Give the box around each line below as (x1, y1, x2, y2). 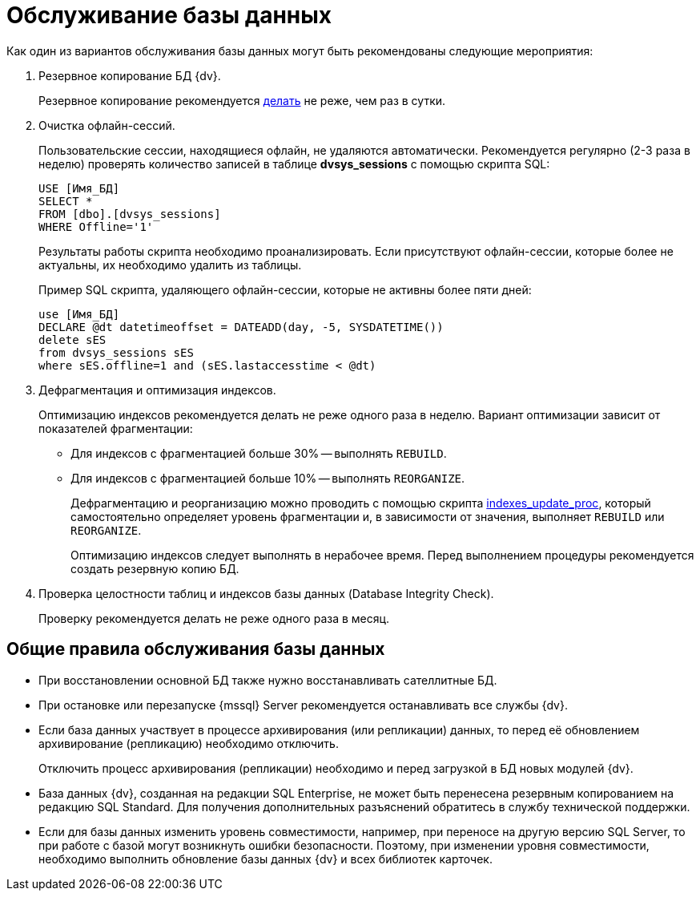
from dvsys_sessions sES (38, 345, 194, 359)
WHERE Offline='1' (38, 220, 154, 233)
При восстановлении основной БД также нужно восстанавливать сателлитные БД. (38, 673, 497, 687)
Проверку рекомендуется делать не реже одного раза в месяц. (38, 611, 390, 625)
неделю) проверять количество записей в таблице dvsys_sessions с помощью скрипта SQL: (38, 156, 550, 171)
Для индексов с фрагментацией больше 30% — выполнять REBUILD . (70, 446, 447, 460)
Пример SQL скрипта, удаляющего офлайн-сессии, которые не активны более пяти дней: (38, 282, 532, 297)
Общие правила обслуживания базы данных (6, 639, 385, 660)
